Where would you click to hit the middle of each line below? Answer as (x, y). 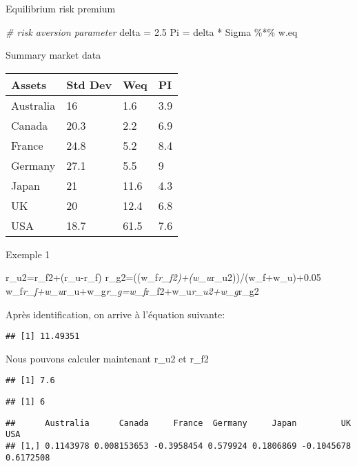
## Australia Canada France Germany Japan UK (178, 423)
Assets (29, 84)
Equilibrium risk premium (61, 8)
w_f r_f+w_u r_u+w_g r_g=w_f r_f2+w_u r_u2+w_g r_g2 (132, 290)
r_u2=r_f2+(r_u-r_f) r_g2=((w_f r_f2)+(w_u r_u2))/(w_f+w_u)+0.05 (163, 277)
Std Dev (89, 84)
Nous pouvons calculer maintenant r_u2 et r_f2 (107, 358)
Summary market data (53, 55)
